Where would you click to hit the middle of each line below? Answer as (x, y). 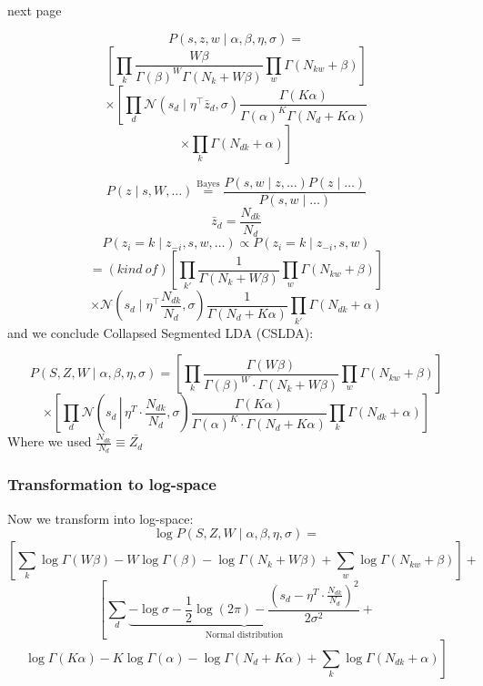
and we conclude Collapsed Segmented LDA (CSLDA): (161, 332)
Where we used (50, 441)
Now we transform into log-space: (101, 518)
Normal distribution (244, 635)
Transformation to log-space (112, 484)
